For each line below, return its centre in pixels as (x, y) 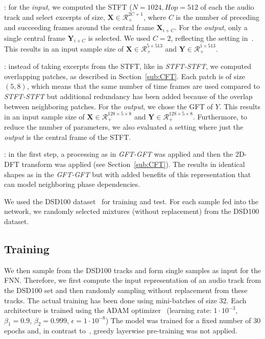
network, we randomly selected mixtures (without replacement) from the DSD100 (132, 211)
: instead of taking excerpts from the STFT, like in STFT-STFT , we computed (128, 66)
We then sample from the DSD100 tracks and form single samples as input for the (133, 270)
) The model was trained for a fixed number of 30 (183, 320)
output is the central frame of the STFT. (68, 137)
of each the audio (227, 7)
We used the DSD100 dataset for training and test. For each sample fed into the (131, 201)
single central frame (35, 38)
